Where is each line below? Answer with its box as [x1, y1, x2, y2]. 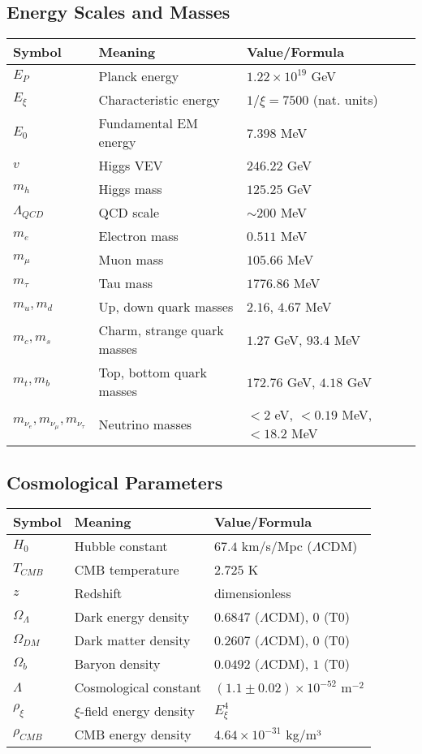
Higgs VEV [98, 156, 163, 175]
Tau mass [98, 274, 153, 293]
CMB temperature [74, 560, 179, 580]
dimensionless [213, 584, 291, 603]
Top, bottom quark [98, 363, 208, 382]
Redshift [74, 584, 123, 603]
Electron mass [98, 226, 179, 246]
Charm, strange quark [98, 321, 224, 340]
